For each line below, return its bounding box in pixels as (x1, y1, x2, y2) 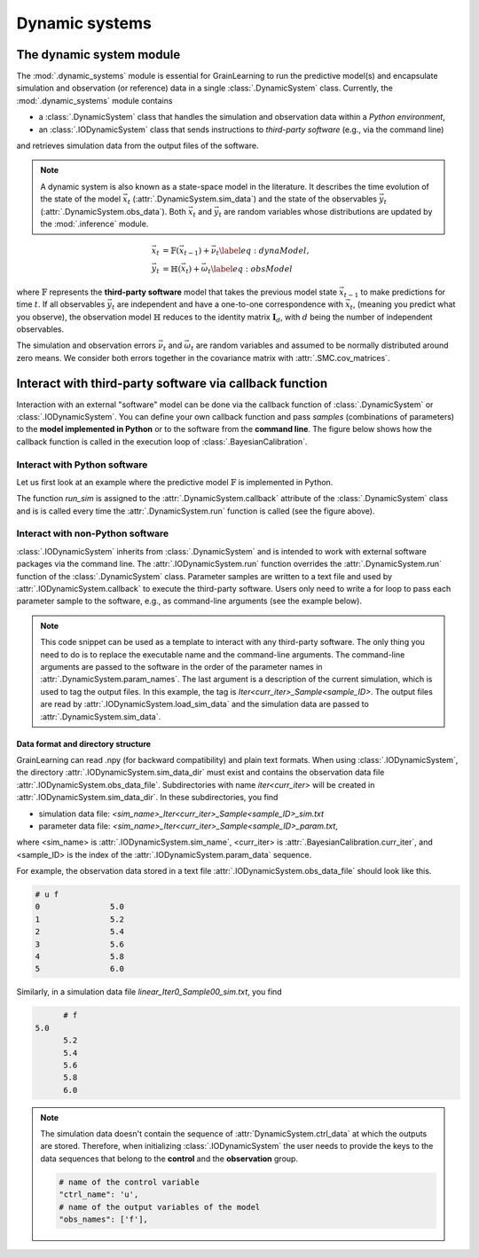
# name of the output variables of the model (59, 1202, 261, 1212)
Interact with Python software (16, 458, 148, 470)
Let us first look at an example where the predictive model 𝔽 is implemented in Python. (16, 476, 334, 487)
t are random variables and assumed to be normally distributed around (191, 340, 449, 353)
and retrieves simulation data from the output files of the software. (16, 140, 259, 151)
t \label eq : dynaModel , (216, 245, 310, 257)
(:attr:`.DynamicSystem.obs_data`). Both (40, 206, 186, 216)
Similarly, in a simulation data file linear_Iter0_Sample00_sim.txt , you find (16, 987, 283, 997)
